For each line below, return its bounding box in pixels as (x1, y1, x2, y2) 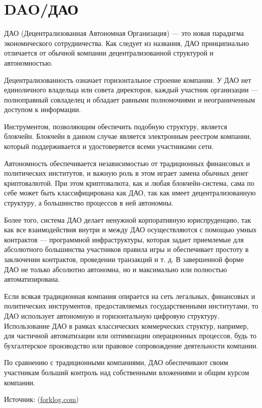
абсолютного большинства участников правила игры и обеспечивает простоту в (4, 244, 249, 254)
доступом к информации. (4, 104, 81, 115)
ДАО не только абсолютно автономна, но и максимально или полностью (4, 264, 227, 274)
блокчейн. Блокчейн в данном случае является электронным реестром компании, (4, 131, 252, 141)
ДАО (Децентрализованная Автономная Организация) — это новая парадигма (4, 28, 244, 38)
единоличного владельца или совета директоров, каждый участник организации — (4, 84, 258, 95)
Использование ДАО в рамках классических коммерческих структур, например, (4, 320, 249, 331)
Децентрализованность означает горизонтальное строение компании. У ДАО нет (4, 74, 251, 85)
